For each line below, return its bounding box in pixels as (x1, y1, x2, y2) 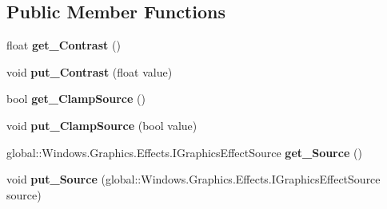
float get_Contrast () (6, 37, 121, 53)
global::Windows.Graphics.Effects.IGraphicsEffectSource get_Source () (6, 144, 362, 160)
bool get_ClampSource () (6, 90, 146, 107)
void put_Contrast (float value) (6, 63, 173, 80)
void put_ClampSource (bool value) (6, 116, 197, 133)
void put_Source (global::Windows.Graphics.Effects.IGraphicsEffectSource (6, 171, 381, 187)
